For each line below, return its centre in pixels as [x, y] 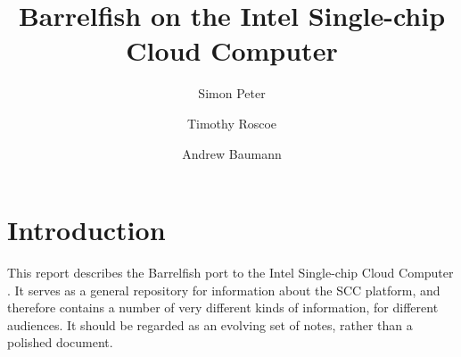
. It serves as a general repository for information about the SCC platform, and [224, 290]
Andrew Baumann [232, 153]
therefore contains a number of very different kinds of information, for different [223, 307]
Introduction [86, 230]
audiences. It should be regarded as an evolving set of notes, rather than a [210, 324]
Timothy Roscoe [232, 123]
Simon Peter [232, 93]
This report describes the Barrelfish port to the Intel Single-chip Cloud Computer [230, 273]
